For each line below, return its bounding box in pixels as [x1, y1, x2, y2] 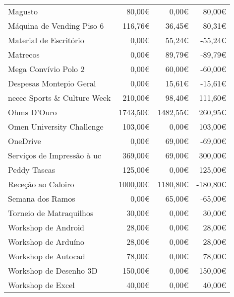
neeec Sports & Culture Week [8, 92, 111, 103]
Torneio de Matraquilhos [8, 207, 94, 219]
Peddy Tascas [8, 164, 56, 175]
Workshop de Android [8, 222, 85, 233]
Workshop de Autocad [8, 250, 85, 262]
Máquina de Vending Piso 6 [8, 20, 104, 31]
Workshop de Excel [8, 279, 75, 291]
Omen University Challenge [8, 121, 104, 132]
